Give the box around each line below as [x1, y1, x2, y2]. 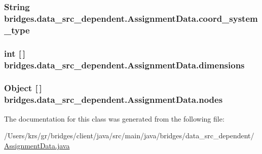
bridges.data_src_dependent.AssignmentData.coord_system [4, 12, 258, 24]
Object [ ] [4, 82, 42, 94]
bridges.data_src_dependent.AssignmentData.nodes [4, 93, 223, 106]
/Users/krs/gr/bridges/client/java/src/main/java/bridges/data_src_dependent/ [4, 130, 254, 141]
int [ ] [4, 47, 25, 59]
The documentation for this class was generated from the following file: [4, 113, 224, 124]
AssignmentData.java [4, 140, 70, 150]
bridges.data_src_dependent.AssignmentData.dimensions [4, 58, 245, 71]
